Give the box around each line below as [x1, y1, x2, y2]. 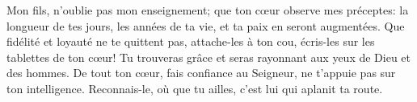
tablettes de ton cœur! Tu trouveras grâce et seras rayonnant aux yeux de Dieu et [6, 48, 411, 65]
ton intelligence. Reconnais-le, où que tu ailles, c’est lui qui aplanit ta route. [6, 80, 383, 96]
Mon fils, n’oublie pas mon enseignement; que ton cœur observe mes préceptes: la [6, 2, 409, 18]
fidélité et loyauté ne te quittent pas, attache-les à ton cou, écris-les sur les [6, 33, 375, 50]
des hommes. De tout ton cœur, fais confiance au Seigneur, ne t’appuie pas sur [6, 64, 396, 81]
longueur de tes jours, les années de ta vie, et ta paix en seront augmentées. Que [6, 17, 405, 34]
